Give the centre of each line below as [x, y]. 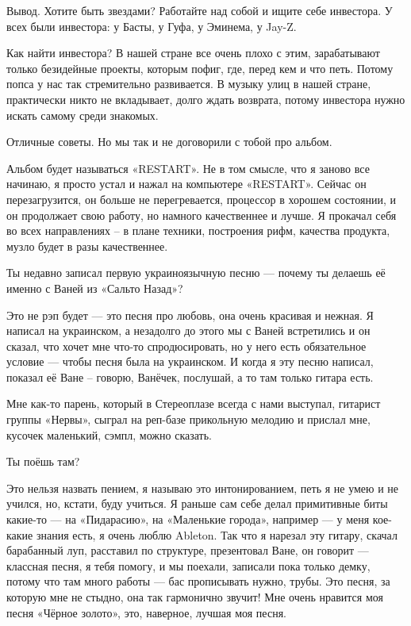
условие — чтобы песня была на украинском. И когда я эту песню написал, [190, 361]
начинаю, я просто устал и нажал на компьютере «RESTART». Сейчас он [186, 184]
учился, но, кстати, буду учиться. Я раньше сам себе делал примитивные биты [197, 503]
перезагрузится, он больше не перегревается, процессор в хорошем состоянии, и [201, 199]
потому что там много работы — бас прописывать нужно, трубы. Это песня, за [198, 581]
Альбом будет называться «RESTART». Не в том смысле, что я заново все [188, 168]
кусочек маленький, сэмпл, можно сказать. [109, 434]
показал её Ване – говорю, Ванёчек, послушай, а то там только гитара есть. [190, 376]
